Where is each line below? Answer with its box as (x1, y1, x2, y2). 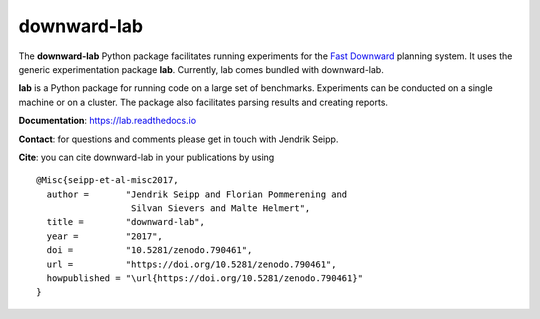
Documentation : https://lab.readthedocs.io (18, 115, 197, 127)
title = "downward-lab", (46, 216, 205, 228)
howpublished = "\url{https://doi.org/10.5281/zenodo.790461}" (46, 273, 364, 284)
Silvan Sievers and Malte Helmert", (130, 203, 311, 214)
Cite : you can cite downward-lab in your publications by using (18, 151, 275, 163)
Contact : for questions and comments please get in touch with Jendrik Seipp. (18, 133, 339, 145)
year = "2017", (46, 230, 164, 242)
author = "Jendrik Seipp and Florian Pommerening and (46, 188, 348, 200)
